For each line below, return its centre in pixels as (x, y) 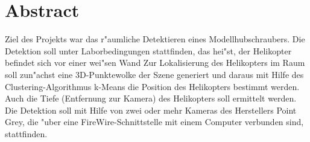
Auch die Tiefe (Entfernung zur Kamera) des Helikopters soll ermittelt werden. (151, 98)
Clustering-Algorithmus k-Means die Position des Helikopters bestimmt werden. (152, 86)
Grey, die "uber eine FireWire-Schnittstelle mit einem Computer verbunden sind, (154, 122)
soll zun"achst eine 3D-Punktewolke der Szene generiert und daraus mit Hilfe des (154, 74)
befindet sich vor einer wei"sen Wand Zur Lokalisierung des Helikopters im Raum (155, 63)
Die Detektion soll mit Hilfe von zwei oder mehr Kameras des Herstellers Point (151, 110)
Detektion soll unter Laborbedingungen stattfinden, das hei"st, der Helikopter (148, 50)
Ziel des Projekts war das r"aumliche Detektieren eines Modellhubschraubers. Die (155, 39)
